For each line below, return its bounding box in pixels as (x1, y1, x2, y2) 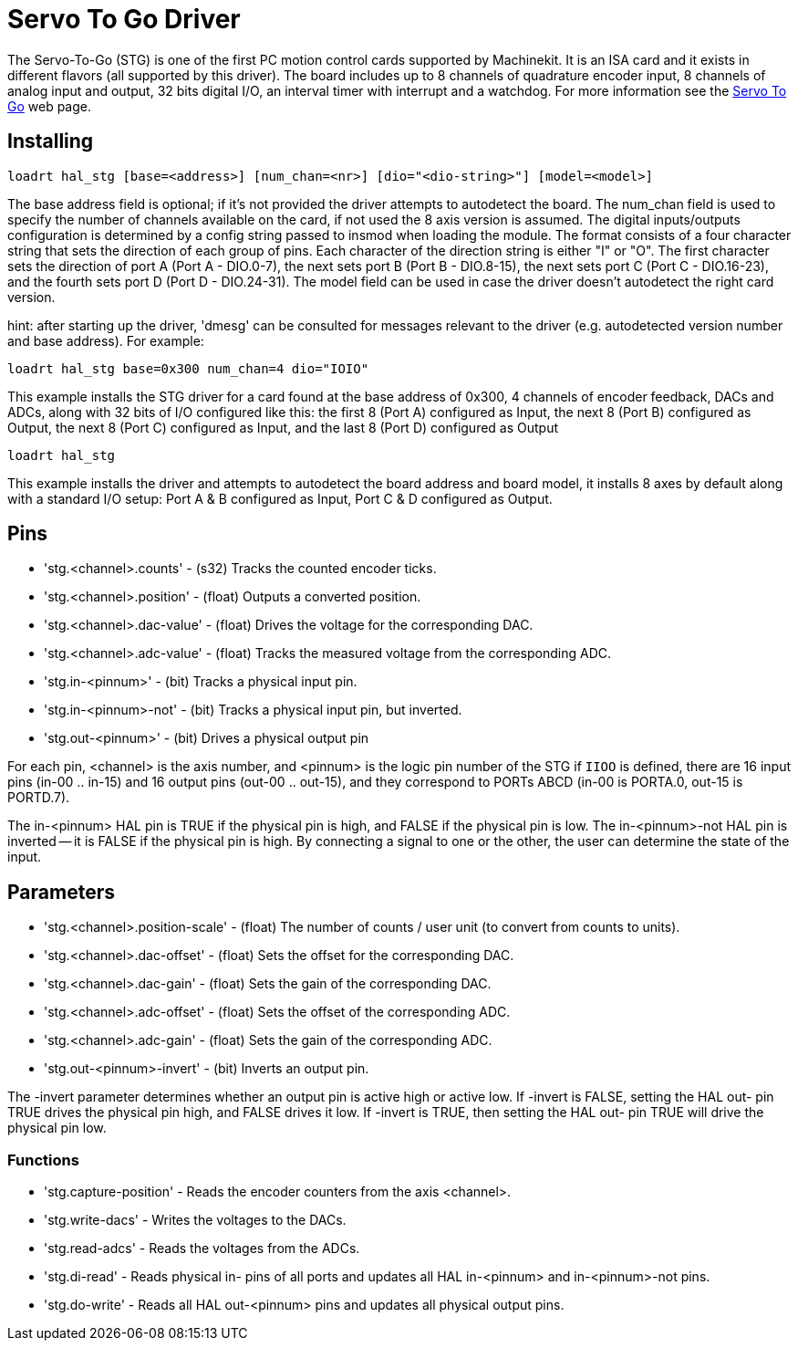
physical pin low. (7, 1120, 107, 1136)
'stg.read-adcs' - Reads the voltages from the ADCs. (44, 1240, 360, 1257)
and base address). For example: (7, 332, 204, 349)
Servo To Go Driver (7, 4, 241, 35)
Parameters (7, 880, 115, 904)
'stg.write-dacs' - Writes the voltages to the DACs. (44, 1212, 347, 1228)
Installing (7, 130, 94, 153)
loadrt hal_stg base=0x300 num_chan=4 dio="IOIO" (7, 361, 369, 376)
